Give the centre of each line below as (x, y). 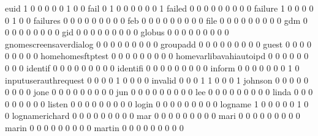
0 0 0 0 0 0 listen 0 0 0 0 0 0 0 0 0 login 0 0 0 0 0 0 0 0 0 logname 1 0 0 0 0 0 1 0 (157, 103)
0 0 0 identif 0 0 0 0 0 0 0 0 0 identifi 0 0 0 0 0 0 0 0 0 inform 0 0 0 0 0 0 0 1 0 (152, 67)
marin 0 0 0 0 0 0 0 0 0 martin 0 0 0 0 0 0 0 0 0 (94, 127)
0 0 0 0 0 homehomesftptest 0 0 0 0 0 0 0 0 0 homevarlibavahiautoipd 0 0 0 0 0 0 (157, 56)
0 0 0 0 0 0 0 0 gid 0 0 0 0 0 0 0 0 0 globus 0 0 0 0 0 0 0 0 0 (117, 32)
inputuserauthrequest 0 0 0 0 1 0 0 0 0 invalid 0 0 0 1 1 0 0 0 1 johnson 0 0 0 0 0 (157, 80)
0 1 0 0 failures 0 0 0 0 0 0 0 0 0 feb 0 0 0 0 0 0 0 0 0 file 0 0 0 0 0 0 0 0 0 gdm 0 (156, 20)
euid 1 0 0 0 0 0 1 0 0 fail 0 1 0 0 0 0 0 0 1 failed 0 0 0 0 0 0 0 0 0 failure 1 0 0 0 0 (159, 8)
